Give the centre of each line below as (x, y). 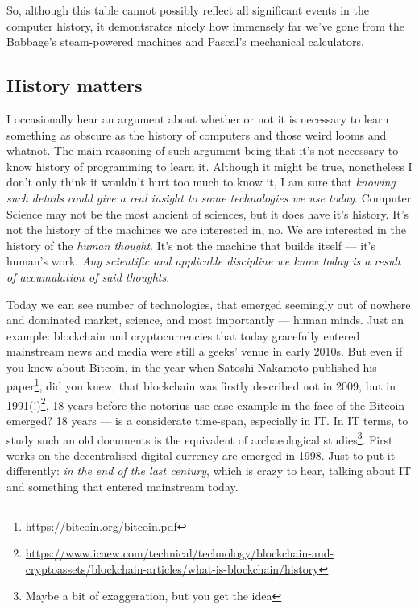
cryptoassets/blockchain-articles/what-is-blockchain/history (172, 568)
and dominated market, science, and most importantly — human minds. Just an (205, 320)
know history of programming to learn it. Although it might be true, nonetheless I (209, 166)
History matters (75, 85)
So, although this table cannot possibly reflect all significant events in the (188, 10)
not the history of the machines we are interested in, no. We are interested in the (206, 229)
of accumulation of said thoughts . (88, 276)
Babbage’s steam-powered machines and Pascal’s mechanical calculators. (185, 42)
